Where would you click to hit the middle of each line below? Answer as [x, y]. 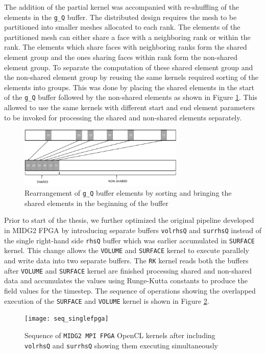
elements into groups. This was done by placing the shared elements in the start [129, 87]
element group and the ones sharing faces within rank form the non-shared [121, 57]
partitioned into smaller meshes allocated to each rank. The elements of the [122, 27]
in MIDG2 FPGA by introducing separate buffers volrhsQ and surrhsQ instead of [133, 230]
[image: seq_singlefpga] [67, 319]
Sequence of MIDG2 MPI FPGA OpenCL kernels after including [120, 335]
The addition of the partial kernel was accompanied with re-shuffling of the [122, 7]
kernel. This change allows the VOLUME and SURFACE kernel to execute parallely [127, 250]
